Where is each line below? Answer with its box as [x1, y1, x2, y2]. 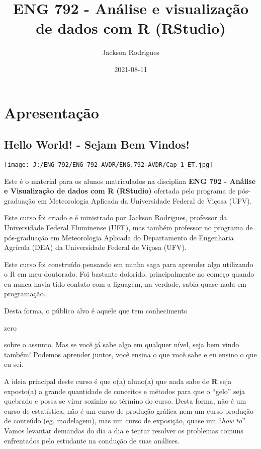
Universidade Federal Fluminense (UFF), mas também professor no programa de [4, 222, 253, 232]
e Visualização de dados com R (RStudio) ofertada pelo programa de [4, 185, 236, 196]
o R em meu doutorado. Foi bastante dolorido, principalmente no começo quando [4, 269, 254, 279]
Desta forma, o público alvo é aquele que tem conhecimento [4, 305, 188, 316]
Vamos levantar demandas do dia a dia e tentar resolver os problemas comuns [4, 425, 243, 436]
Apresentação [4, 102, 99, 122]
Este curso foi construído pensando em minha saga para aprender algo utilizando [4, 259, 253, 269]
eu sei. [4, 359, 24, 369]
